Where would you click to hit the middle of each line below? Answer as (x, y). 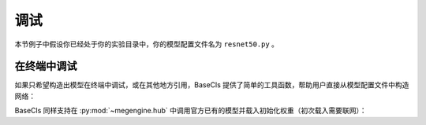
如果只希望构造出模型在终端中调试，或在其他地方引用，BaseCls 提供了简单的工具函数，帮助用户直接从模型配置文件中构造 (212, 85)
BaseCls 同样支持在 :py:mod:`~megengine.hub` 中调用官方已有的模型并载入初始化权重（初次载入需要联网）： (191, 111)
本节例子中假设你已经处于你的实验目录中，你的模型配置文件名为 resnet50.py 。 (147, 44)
